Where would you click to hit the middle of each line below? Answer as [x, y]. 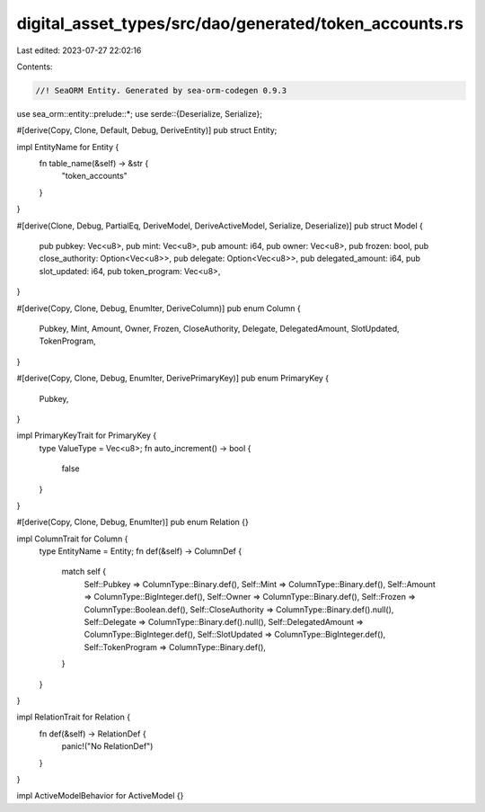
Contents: [35, 67]
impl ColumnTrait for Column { [72, 539]
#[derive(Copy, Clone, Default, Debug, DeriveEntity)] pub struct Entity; [147, 130]
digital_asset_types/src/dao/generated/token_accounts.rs [240, 23]
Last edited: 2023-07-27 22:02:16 [79, 50]
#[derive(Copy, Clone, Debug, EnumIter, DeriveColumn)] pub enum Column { [159, 308]
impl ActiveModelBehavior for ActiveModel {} [100, 796]
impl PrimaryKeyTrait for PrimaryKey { [87, 435]
